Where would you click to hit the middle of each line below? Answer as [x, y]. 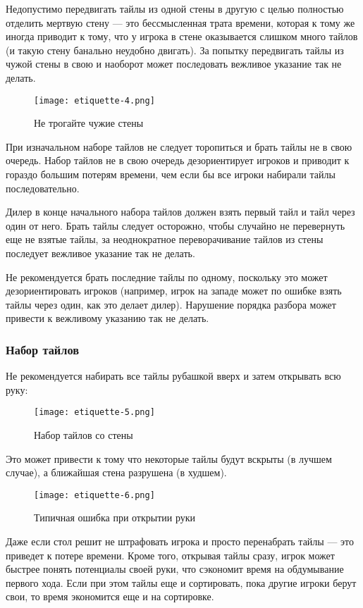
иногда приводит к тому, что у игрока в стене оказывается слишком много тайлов [182, 36]
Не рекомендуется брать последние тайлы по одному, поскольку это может [167, 277]
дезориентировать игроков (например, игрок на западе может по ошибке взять [174, 291]
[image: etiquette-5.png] [94, 412]
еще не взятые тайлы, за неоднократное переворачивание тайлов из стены [165, 239]
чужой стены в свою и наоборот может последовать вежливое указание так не [174, 64]
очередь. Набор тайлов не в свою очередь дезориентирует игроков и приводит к [178, 160]
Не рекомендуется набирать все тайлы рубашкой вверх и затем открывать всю [173, 376]
